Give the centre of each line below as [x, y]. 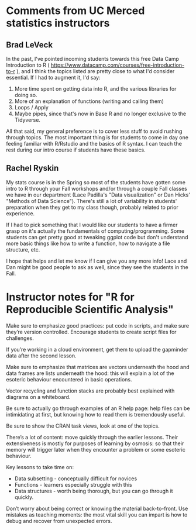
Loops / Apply [31, 107]
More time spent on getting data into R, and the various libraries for [95, 89]
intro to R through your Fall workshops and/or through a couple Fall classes [97, 188]
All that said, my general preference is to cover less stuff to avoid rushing [94, 131]
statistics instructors [58, 23]
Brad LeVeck [30, 45]
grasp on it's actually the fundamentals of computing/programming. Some [95, 231]
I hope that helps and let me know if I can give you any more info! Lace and [97, 261]
